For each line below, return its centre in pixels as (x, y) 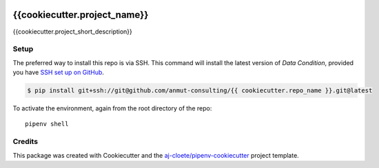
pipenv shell (47, 124)
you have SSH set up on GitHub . (59, 73)
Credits (25, 142)
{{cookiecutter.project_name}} (81, 15)
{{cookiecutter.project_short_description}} (72, 32)
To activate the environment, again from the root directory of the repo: (112, 108)
